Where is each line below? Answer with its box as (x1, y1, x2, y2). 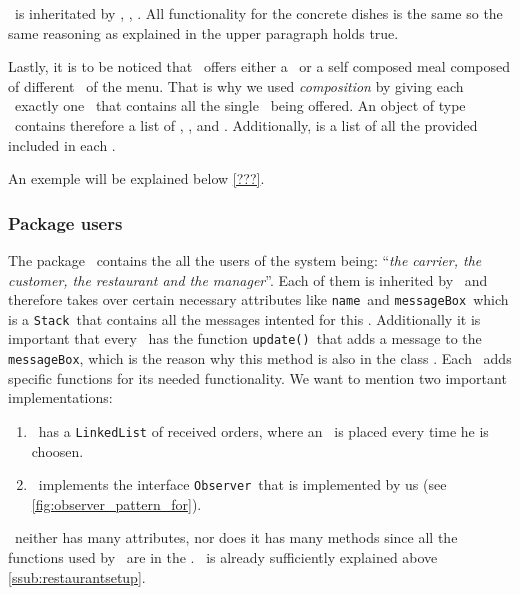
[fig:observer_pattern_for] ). (31, 493, 202, 514)
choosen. (31, 440, 84, 461)
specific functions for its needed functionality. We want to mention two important (8, 367, 507, 388)
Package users (8, 210, 123, 235)
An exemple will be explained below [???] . (8, 168, 265, 189)
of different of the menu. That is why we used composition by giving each (8, 75, 464, 96)
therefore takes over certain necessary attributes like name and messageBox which (8, 289, 509, 310)
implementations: (8, 387, 113, 408)
